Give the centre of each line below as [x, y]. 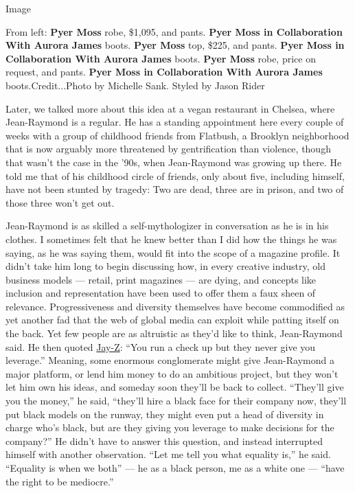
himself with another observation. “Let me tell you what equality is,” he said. [168, 454]
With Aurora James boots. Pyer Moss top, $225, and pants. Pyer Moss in [175, 45]
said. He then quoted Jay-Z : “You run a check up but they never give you [161, 346]
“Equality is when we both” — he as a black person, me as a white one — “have [175, 468]
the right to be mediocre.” [60, 481]
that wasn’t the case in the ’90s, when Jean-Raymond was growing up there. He [174, 162]
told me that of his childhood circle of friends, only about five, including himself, [175, 175]
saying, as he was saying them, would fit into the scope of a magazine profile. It [173, 252]
